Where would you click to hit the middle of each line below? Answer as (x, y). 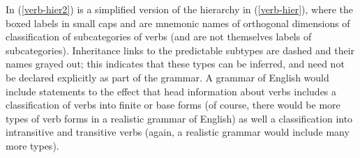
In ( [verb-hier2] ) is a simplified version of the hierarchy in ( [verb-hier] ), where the (179, 9)
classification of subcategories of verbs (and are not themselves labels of (159, 37)
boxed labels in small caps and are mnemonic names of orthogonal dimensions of (178, 23)
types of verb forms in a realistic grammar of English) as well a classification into (179, 118)
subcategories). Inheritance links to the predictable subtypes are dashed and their (180, 50)
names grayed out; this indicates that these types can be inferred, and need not (175, 64)
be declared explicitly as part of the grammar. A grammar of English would (167, 77)
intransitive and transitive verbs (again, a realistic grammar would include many (178, 132)
